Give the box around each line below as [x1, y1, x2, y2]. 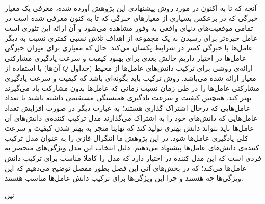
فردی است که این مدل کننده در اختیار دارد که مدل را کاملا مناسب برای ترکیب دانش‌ [5, 152, 261, 163]
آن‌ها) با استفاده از [5, 62, 60, 73]
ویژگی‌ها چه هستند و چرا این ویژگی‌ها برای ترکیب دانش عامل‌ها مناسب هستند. [5, 172, 243, 183]
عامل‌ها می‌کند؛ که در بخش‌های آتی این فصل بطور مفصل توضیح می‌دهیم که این [5, 162, 247, 173]
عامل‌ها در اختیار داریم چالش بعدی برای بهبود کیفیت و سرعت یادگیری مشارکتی [5, 52, 246, 63]
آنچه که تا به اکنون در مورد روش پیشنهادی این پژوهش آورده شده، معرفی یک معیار [5, 3, 257, 13]
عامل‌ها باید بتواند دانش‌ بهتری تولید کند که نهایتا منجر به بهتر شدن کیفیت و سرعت [5, 122, 254, 133]
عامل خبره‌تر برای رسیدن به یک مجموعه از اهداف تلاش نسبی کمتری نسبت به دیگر [5, 32, 258, 43]
